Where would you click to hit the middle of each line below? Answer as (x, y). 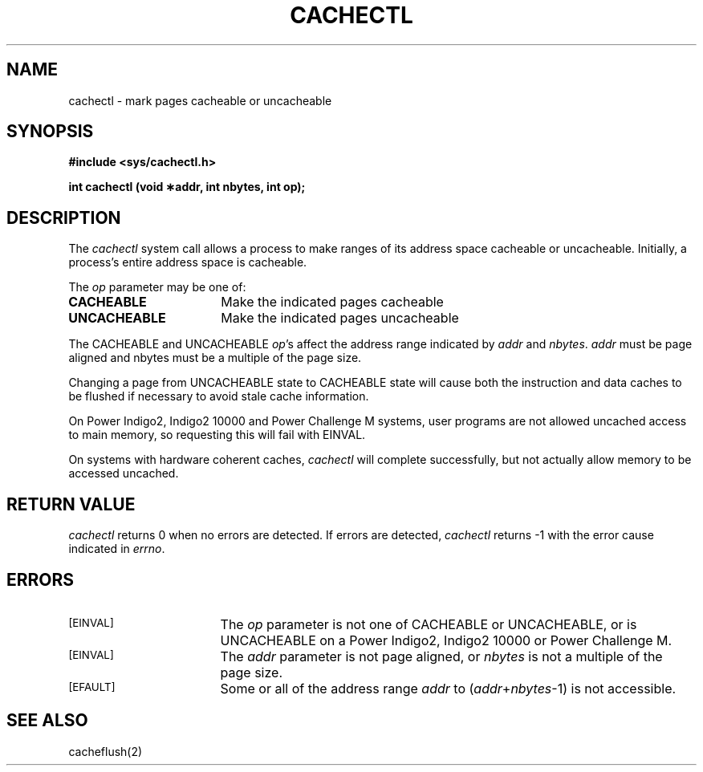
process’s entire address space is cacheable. (188, 262)
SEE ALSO (47, 721)
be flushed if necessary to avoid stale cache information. (219, 396)
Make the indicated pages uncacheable (340, 318)
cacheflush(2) (106, 751)
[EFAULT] (92, 687)
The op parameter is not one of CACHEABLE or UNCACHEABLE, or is (429, 624)
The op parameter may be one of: (157, 287)
